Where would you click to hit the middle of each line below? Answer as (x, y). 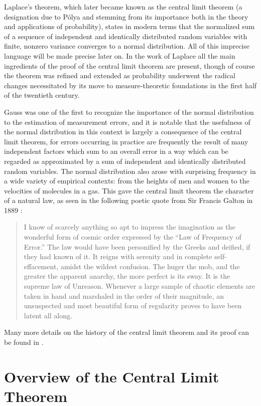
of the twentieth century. (42, 95)
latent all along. (48, 315)
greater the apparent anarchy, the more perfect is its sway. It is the (127, 276)
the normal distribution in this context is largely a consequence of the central (123, 132)
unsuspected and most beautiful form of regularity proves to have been (133, 306)
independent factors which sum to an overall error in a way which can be (116, 151)
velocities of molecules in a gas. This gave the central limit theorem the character (129, 190)
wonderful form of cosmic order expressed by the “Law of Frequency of (133, 237)
